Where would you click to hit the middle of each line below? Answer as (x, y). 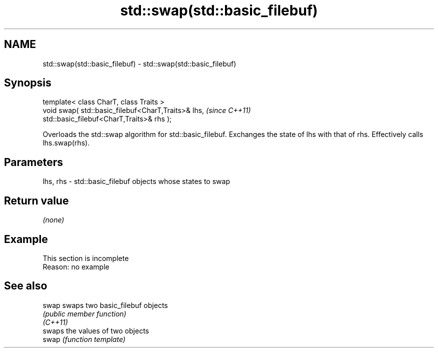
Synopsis (28, 83)
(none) (53, 220)
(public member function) (84, 313)
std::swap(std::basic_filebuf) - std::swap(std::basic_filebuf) (139, 63)
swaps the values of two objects (96, 330)
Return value (36, 200)
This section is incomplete (86, 258)
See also (26, 286)
